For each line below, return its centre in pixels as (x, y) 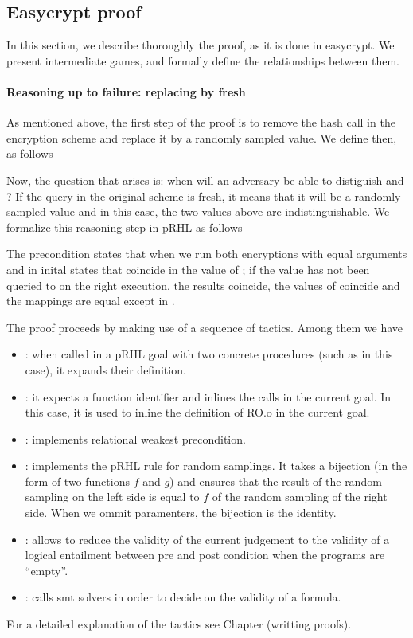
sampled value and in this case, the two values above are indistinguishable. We (198, 211)
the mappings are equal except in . (91, 301)
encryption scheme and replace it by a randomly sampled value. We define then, (202, 137)
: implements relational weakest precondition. (135, 438)
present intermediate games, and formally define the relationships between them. (203, 60)
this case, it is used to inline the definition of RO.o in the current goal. (197, 412)
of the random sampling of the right (300, 497)
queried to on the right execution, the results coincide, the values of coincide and (203, 285)
